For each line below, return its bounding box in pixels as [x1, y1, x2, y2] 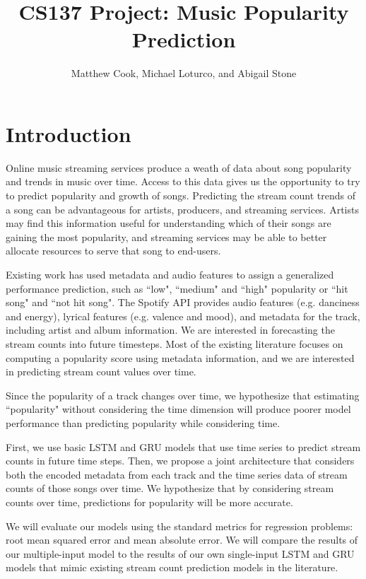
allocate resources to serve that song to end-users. [6, 243, 221, 258]
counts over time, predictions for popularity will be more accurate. [6, 494, 293, 509]
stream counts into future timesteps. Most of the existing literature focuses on [6, 336, 343, 351]
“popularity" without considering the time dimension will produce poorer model [6, 402, 351, 416]
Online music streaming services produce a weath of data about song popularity [6, 160, 352, 175]
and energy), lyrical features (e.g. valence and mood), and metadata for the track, [6, 308, 360, 323]
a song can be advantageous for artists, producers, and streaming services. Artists [6, 201, 359, 216]
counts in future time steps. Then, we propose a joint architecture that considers [6, 453, 355, 468]
